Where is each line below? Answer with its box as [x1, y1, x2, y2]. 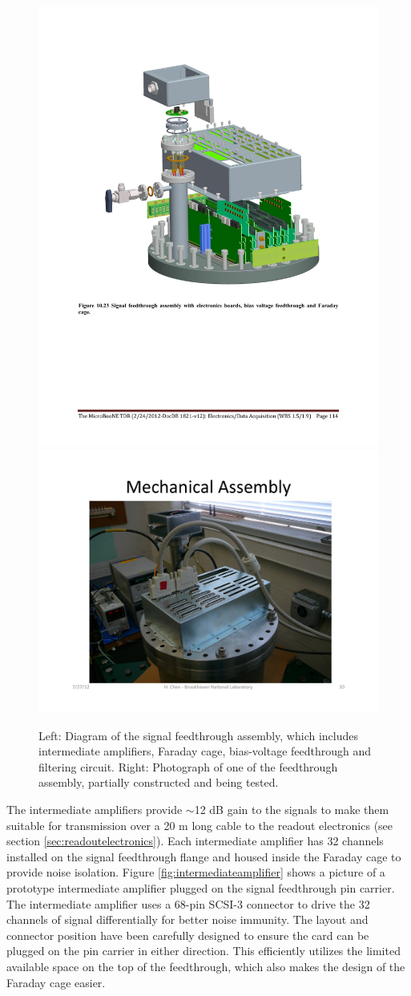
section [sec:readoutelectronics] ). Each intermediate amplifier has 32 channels [6, 832, 384, 849]
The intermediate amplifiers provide [6, 800, 183, 817]
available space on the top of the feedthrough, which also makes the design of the [6, 958, 405, 974]
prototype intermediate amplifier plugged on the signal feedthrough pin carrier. [6, 879, 395, 896]
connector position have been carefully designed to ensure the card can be [6, 926, 369, 943]
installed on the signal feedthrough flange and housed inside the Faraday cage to [6, 848, 401, 864]
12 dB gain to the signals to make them [194, 800, 389, 817]
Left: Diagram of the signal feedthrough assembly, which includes [38, 727, 359, 743]
